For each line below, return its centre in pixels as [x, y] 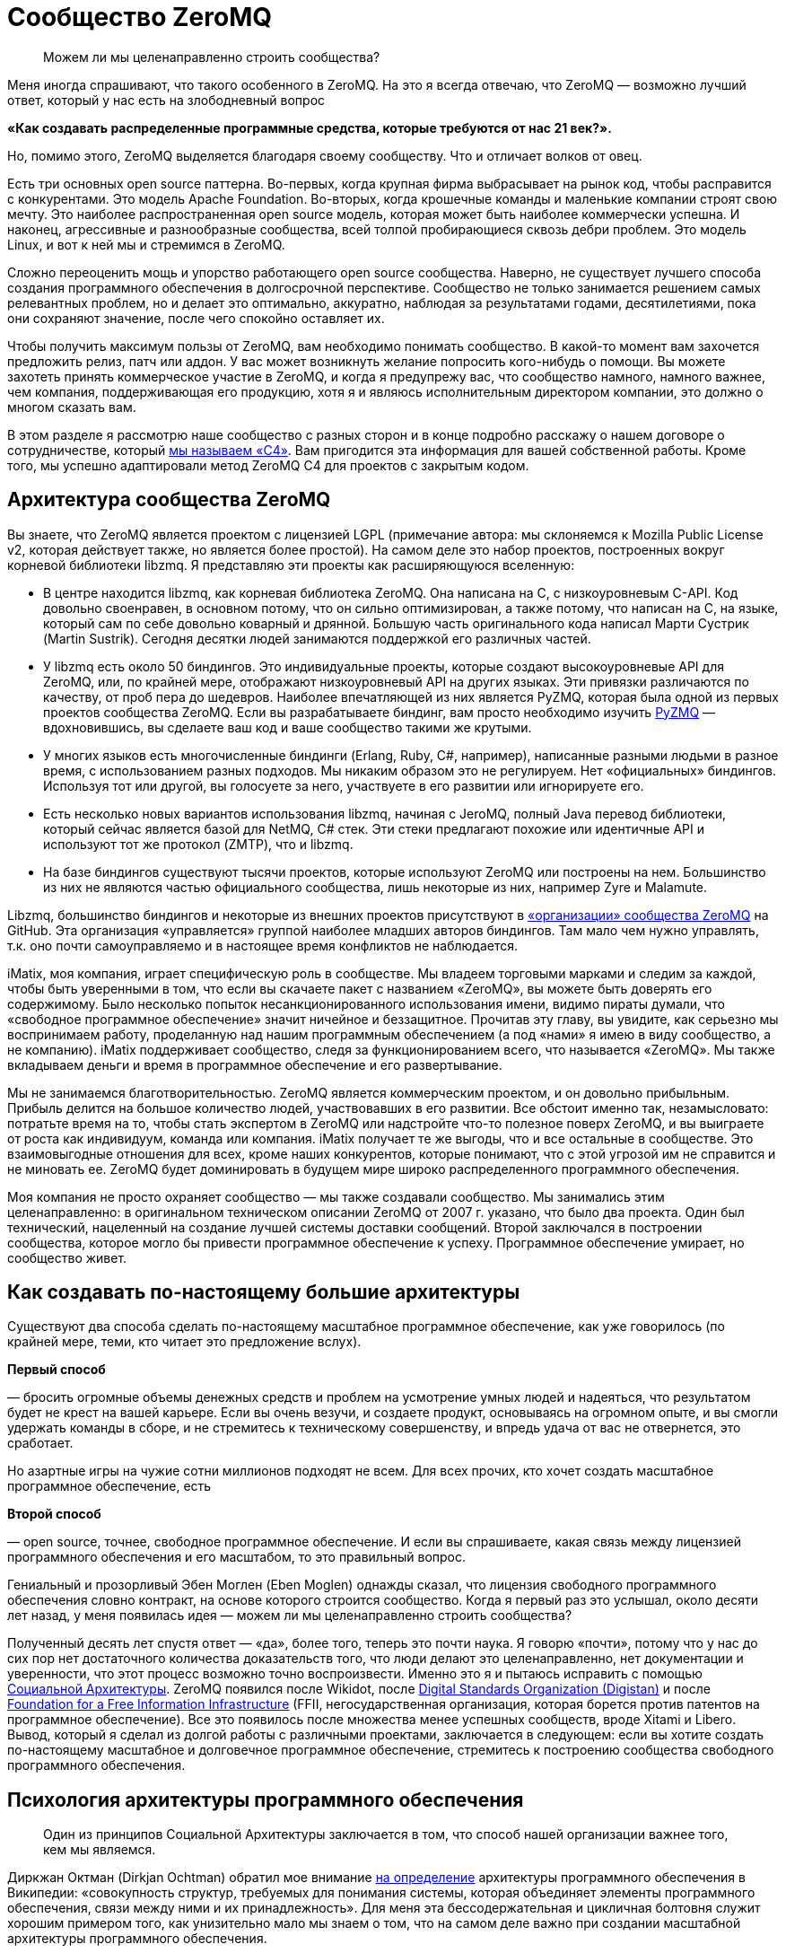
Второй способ [54, 1514]
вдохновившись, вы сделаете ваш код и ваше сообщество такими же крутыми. [288, 727]
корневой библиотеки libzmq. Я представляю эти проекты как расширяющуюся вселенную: [291, 565]
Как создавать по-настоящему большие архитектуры [264, 1292]
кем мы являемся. [100, 1850]
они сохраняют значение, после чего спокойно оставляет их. [196, 318]
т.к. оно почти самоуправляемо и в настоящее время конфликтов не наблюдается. [263, 945]
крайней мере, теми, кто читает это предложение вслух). [184, 1342]
